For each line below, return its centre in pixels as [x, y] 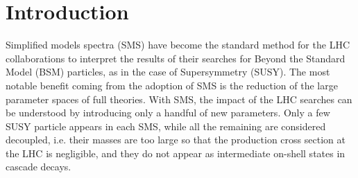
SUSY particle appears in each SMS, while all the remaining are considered [166, 126]
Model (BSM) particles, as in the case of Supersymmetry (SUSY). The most [168, 72]
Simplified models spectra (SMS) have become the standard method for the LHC [178, 45]
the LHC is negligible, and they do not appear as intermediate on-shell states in [176, 153]
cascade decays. [39, 167]
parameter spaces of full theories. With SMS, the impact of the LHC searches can [179, 99]
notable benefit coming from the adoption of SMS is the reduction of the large [172, 85]
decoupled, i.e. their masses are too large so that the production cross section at [176, 140]
